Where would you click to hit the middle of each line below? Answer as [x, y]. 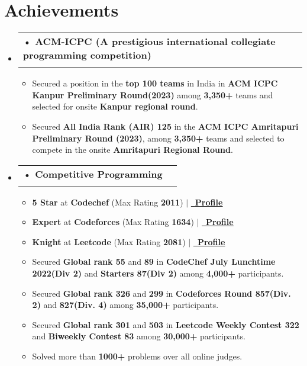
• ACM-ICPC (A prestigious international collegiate [149, 41]
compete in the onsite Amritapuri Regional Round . [133, 150]
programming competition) [87, 55]
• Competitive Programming [93, 174]
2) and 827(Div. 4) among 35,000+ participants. [125, 305]
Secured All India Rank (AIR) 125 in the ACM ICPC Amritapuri [165, 126]
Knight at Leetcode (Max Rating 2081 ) [109, 241]
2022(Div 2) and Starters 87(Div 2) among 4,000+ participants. [158, 273]
